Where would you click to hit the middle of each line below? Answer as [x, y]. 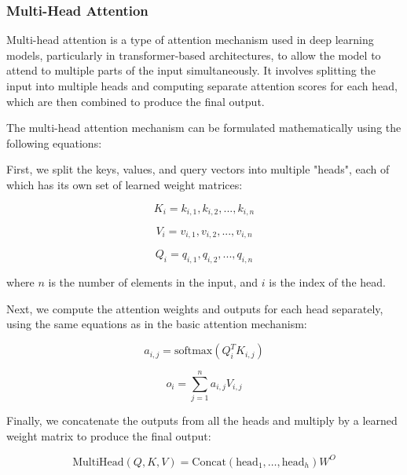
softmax [193, 351]
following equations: [54, 142]
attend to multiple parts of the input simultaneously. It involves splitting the [191, 70]
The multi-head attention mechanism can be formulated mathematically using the [204, 128]
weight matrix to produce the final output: [109, 435]
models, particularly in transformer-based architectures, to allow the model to [194, 55]
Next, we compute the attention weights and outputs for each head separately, [195, 308]
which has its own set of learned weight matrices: [125, 184]
